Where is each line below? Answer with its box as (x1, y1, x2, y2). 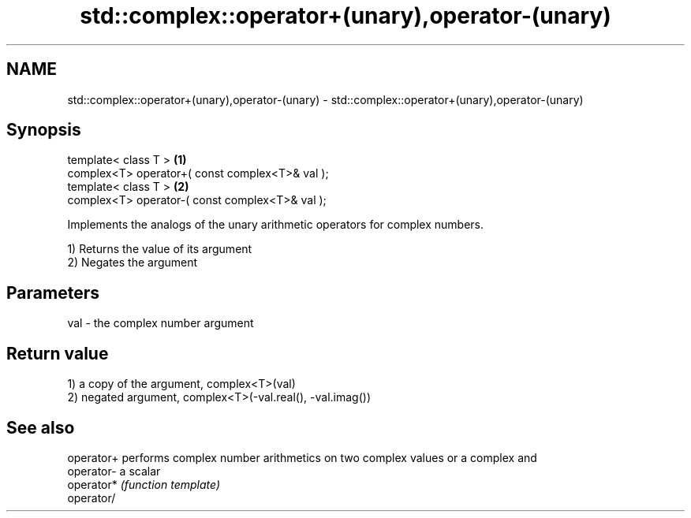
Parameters (6, 282, 99, 303)
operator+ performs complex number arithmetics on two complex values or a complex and (67, 450, 537, 464)
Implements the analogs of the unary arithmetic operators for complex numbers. (67, 218, 484, 232)
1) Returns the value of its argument (67, 242, 252, 256)
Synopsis (6, 120, 81, 140)
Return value (6, 343, 109, 363)
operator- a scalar (67, 464, 161, 478)
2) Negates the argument (67, 255, 198, 270)
